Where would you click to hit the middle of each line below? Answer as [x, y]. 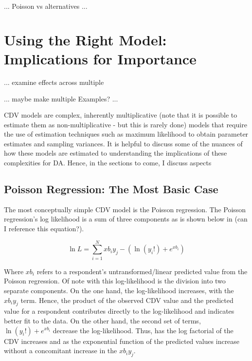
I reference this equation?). [44, 229]
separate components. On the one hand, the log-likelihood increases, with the [119, 290]
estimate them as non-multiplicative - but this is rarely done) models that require [126, 124]
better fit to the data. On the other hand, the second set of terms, [102, 320]
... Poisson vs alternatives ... [46, 6]
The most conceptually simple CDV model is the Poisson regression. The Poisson [125, 209]
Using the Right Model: [85, 39]
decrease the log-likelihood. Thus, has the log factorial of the [143, 330]
